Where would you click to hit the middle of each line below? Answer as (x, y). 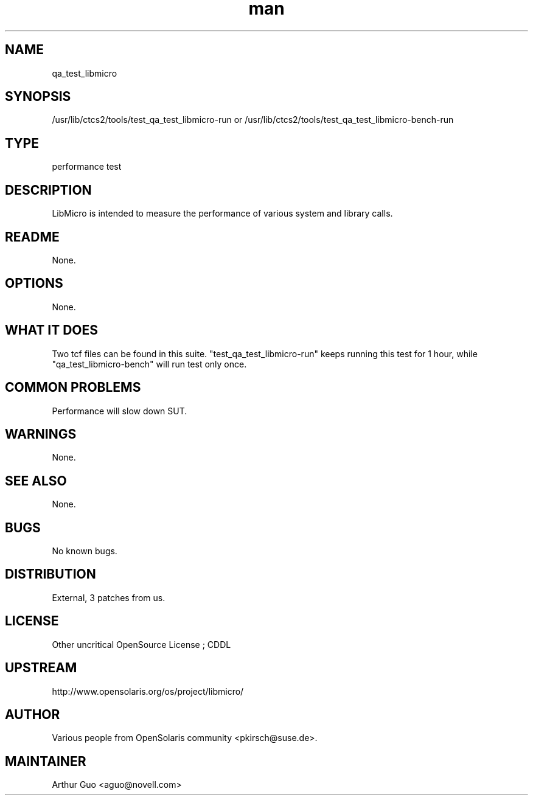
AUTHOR (33, 714)
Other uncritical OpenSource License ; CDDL (141, 644)
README (32, 237)
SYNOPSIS (38, 97)
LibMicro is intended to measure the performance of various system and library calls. (222, 214)
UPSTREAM (41, 668)
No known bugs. (85, 551)
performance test (87, 167)
